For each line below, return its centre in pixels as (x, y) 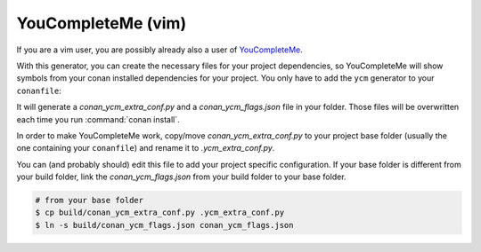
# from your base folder (90, 201)
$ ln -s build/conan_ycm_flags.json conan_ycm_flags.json (164, 225)
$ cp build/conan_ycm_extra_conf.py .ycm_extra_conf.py (160, 213)
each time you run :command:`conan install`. (98, 119)
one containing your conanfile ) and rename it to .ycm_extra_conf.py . (146, 148)
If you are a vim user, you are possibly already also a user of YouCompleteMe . (159, 50)
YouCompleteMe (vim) (102, 23)
